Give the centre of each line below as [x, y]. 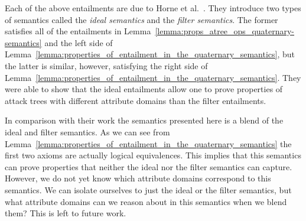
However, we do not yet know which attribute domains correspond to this [138, 178]
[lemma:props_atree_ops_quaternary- [225, 31]
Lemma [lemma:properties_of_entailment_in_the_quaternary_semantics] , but [150, 54]
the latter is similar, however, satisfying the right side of [106, 65]
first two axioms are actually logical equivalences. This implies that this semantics [153, 155]
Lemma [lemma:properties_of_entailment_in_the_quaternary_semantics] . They [153, 77]
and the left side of [79, 42]
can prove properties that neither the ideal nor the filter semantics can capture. [149, 166]
